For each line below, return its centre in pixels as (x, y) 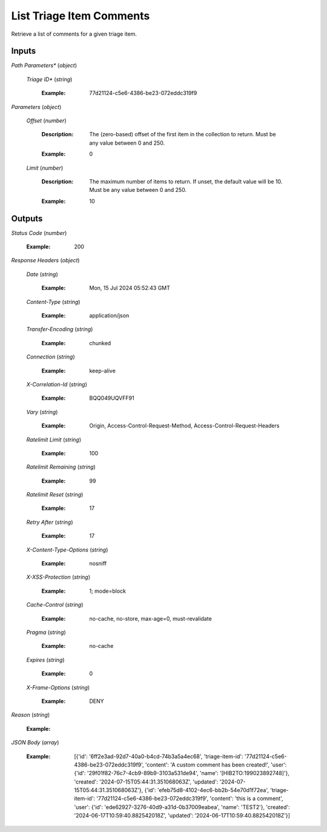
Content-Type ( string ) (53, 302)
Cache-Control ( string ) (55, 605)
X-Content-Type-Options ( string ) (67, 550)
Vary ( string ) (42, 412)
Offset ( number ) (46, 121)
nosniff (98, 564)
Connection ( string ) (51, 357)
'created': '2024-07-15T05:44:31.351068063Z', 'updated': (146, 782)
